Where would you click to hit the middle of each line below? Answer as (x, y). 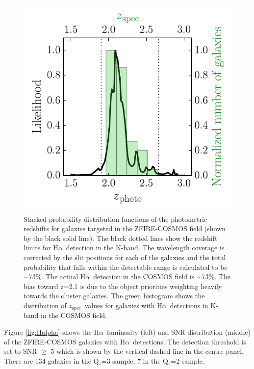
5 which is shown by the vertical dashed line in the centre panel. (147, 351)
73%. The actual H (57, 277)
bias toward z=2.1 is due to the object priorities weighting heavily (123, 286)
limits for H (41, 248)
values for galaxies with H (123, 305)
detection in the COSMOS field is (144, 277)
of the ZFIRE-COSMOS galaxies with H (65, 341)
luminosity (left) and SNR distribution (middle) (179, 331)
